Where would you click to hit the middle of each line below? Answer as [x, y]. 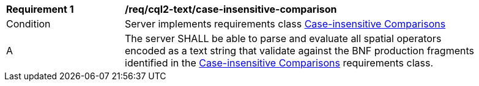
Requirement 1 [40, 9]
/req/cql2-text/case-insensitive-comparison [231, 9]
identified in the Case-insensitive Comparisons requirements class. [279, 63]
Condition [28, 24]
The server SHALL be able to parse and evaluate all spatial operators [283, 38]
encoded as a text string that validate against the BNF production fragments [299, 51]
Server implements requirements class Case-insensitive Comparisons [285, 24]
